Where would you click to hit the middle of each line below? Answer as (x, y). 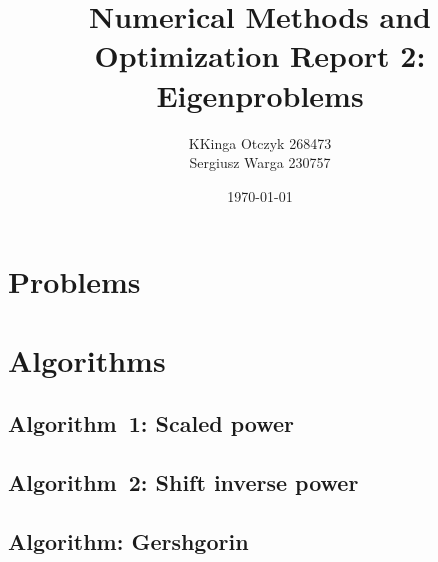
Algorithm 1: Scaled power (151, 423)
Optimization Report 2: (260, 55)
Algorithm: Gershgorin (128, 540)
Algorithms (87, 359)
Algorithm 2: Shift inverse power (183, 482)
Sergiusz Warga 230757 (260, 162)
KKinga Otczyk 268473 (260, 142)
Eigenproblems (260, 94)
